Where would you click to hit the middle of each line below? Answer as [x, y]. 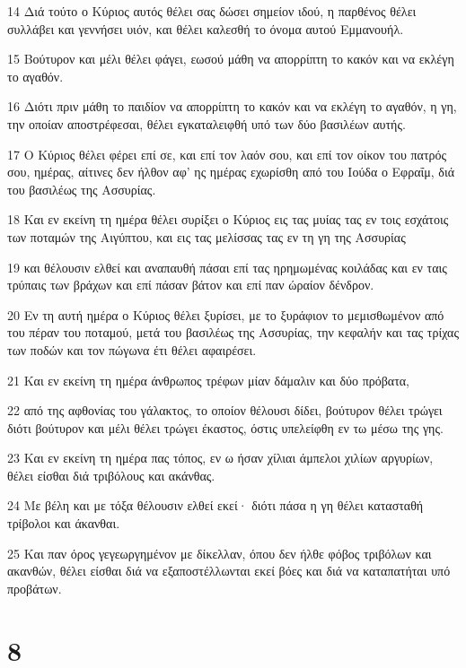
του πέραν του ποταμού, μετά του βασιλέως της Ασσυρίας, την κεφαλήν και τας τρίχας [233, 332]
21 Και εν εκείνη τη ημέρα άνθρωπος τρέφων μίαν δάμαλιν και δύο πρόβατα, [209, 380]
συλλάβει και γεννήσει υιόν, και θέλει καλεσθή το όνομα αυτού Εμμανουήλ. [206, 28]
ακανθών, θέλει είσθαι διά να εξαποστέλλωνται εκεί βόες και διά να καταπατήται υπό [229, 571]
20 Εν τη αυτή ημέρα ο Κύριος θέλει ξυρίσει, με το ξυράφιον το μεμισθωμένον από [226, 314]
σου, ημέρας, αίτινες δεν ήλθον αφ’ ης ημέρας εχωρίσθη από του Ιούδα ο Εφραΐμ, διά [231, 172]
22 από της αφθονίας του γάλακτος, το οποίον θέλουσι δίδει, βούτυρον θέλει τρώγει [225, 410]
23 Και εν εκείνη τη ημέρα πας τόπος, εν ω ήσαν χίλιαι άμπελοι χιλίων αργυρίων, [220, 458]
